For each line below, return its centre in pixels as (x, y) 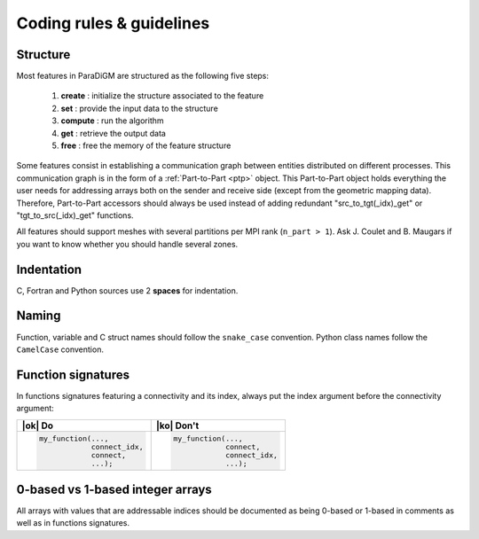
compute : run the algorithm (112, 121)
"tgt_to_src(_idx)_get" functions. (75, 215)
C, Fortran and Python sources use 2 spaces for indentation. (127, 290)
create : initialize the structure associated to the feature (162, 96)
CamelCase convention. (60, 349)
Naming (39, 316)
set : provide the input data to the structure (140, 108)
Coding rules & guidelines (113, 23)
